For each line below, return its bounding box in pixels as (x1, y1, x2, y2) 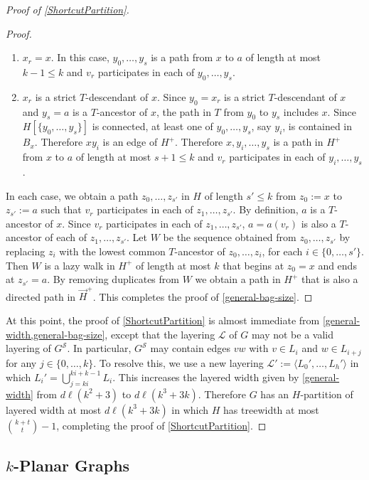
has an (260, 386, 289, 401)
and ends (318, 257, 357, 272)
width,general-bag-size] (6, 326, 105, 341)
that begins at (223, 257, 284, 272)
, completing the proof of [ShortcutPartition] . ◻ (56, 417, 267, 432)
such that (41, 202, 82, 217)
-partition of (300, 386, 353, 401)
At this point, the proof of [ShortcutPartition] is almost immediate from (6, 313, 320, 328)
